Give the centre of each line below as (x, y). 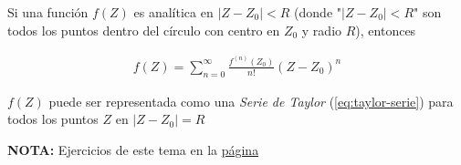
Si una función (48, 12)
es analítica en (173, 12)
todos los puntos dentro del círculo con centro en (144, 30)
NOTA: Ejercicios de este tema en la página (133, 149)
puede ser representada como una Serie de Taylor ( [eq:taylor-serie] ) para (251, 101)
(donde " (318, 12)
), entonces (386, 30)
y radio (322, 30)
